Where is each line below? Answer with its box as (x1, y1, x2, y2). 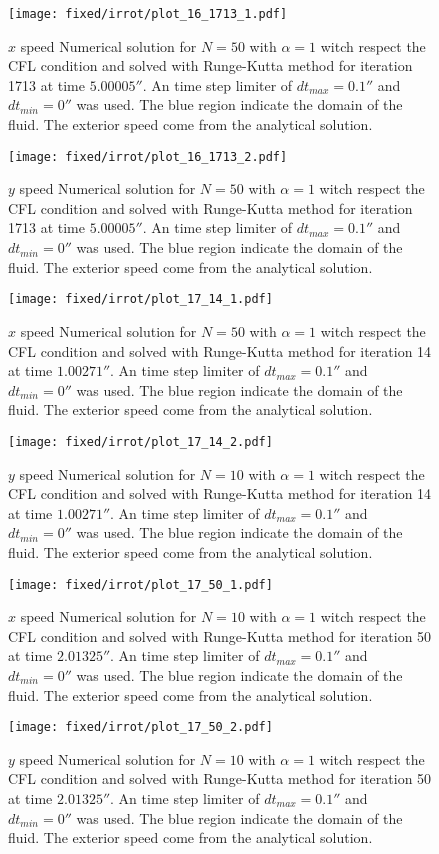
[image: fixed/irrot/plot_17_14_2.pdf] (8, 434, 273, 449)
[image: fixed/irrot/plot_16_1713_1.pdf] (8, 7, 288, 21)
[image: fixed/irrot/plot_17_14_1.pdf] (8, 292, 273, 307)
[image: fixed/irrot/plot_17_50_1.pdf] (8, 577, 273, 592)
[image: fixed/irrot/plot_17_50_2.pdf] (8, 720, 273, 735)
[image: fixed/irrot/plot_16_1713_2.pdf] (8, 149, 288, 164)
